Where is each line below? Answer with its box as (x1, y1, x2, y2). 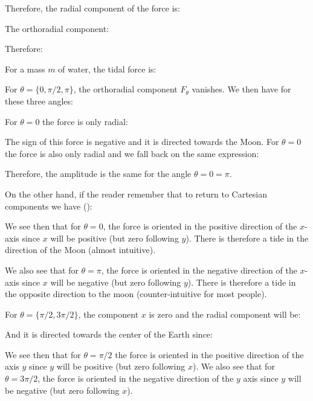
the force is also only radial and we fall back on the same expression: (5, 147, 259, 159)
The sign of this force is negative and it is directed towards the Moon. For (5, 135, 279, 148)
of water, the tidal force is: (58, 62, 156, 75)
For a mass (5, 62, 45, 75)
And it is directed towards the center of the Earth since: (5, 328, 213, 341)
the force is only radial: (42, 115, 128, 127)
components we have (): (5, 199, 92, 212)
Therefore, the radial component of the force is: (5, 2, 180, 14)
